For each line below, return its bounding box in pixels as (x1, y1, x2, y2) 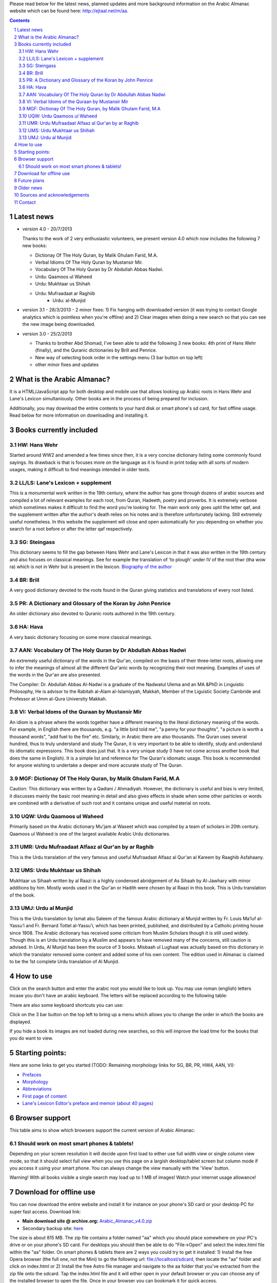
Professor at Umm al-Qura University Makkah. (9, 695, 107, 702)
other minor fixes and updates (35, 362, 99, 368)
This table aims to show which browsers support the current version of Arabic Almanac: (9, 1127, 195, 1134)
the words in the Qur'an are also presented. (9, 672, 102, 678)
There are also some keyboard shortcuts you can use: (9, 1002, 124, 1008)
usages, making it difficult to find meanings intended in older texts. (9, 466, 151, 473)
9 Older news (14, 185, 43, 191)
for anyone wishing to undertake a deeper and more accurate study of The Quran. (9, 762, 183, 768)
